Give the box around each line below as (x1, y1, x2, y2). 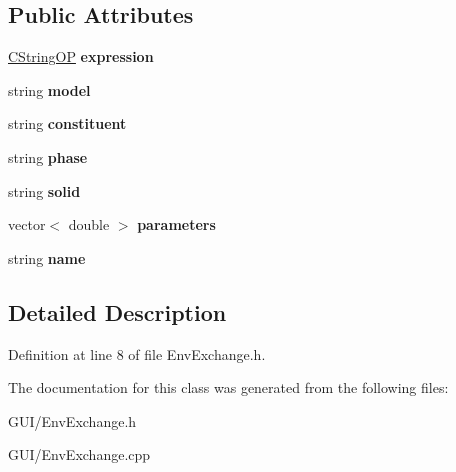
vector (8, 214, 46, 235)
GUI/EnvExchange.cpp (8, 444, 151, 465)
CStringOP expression (8, 46, 154, 67)
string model (8, 79, 91, 100)
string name (8, 247, 86, 268)
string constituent (8, 113, 127, 134)
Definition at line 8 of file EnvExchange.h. (8, 343, 266, 364)
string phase (8, 146, 88, 167)
